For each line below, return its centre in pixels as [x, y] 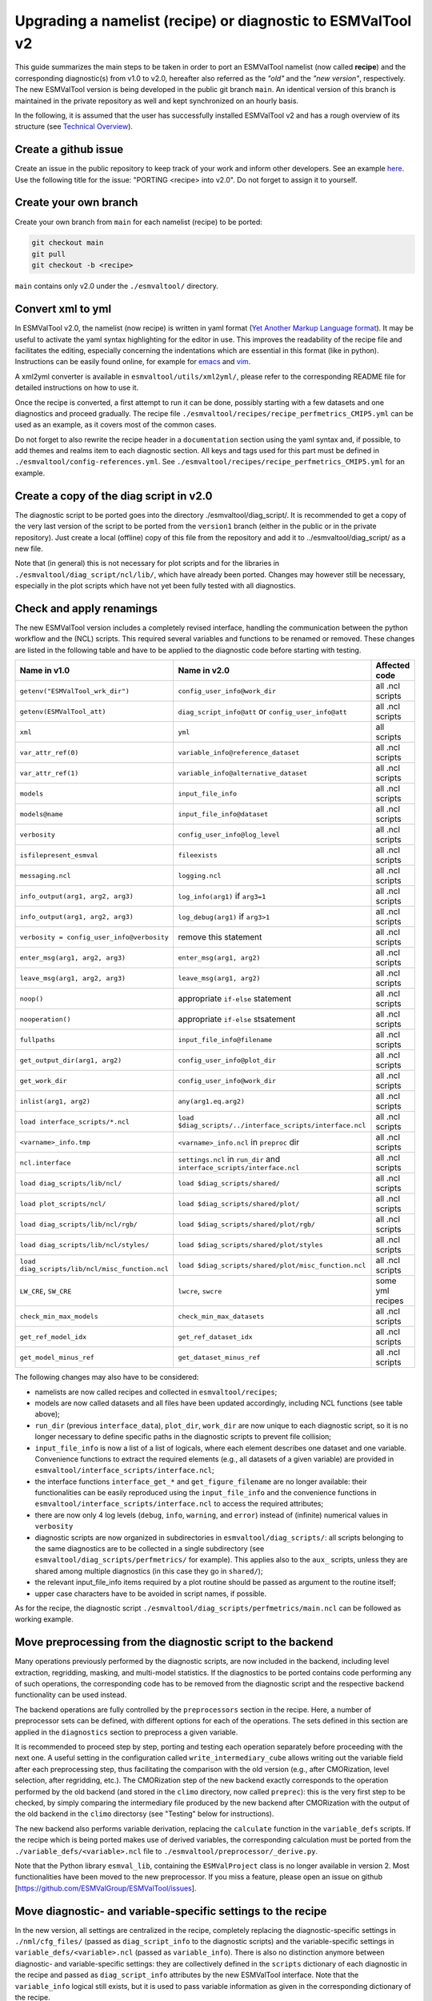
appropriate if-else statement [235, 999]
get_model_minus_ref [57, 1357]
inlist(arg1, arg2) [55, 1101]
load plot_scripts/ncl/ [63, 1203]
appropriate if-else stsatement [237, 1019]
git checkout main [68, 243]
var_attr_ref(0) [49, 752]
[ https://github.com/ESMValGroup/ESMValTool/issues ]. [106, 1888]
